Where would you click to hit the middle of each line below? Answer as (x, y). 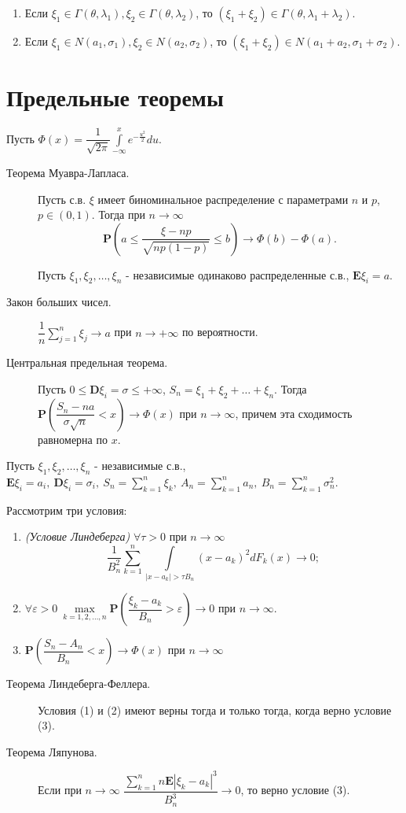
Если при (60, 790)
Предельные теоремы (115, 97)
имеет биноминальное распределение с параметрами (223, 199)
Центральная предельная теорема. (87, 362)
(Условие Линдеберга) (77, 536)
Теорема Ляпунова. (52, 751)
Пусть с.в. (62, 199)
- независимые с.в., (140, 466)
